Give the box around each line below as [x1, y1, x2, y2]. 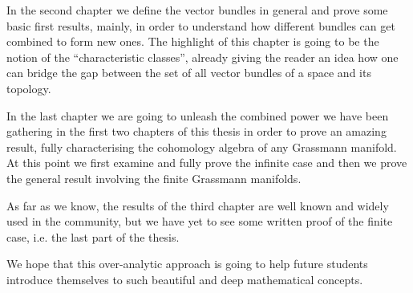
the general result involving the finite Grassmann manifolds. [6, 169, 302, 186]
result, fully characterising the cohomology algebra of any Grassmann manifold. [6, 138, 397, 155]
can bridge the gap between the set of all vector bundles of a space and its [6, 64, 371, 81]
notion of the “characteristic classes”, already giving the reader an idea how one [6, 48, 399, 65]
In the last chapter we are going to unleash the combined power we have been [6, 107, 389, 124]
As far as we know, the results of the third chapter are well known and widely [6, 197, 389, 214]
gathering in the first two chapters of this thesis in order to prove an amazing [6, 123, 387, 140]
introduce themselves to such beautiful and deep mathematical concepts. [6, 271, 363, 287]
